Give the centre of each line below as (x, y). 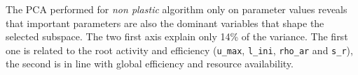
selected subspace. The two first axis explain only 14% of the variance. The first (177, 36)
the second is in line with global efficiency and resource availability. (150, 64)
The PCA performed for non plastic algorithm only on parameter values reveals (177, 9)
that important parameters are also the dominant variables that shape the (165, 23)
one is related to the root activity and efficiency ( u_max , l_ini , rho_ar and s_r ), (179, 50)
